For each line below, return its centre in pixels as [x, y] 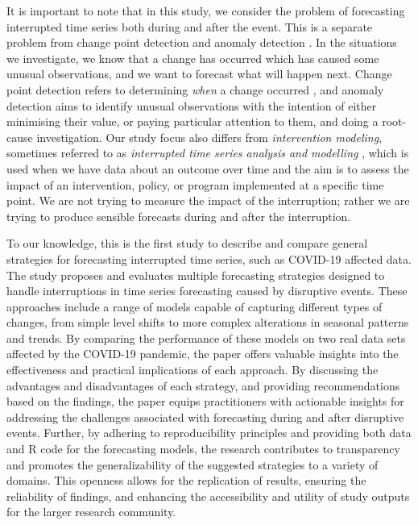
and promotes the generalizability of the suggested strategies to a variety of [192, 464]
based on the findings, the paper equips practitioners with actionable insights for [205, 401]
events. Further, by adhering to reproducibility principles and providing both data [209, 433]
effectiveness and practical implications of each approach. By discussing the [192, 370]
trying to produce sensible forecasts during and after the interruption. [179, 216]
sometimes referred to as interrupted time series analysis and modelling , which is [208, 153]
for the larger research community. [91, 512]
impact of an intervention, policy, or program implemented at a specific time [195, 184]
